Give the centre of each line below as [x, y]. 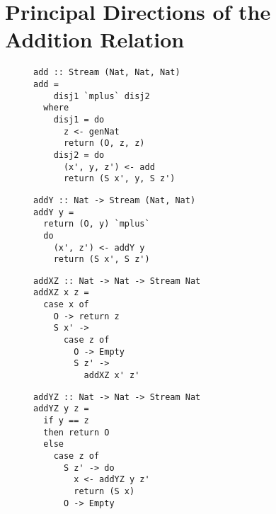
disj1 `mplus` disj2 [102, 96]
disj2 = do [79, 155]
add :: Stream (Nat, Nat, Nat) [107, 73]
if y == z [66, 421]
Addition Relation [95, 39]
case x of [66, 305]
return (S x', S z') [102, 259]
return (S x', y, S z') [119, 179]
